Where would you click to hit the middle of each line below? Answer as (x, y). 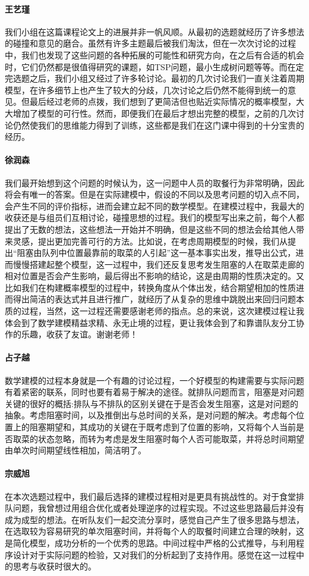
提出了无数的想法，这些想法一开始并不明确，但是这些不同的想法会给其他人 (150, 229)
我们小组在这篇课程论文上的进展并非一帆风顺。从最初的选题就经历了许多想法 (154, 31)
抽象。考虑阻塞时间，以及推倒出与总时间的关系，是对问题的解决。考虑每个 (150, 415)
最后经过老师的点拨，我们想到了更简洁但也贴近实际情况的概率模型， (163, 101)
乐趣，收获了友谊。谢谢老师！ (79, 334)
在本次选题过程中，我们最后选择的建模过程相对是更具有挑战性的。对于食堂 (150, 496)
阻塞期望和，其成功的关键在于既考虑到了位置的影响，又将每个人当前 (163, 427)
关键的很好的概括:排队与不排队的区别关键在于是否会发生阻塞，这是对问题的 (152, 403)
